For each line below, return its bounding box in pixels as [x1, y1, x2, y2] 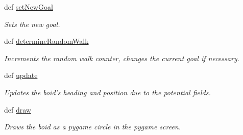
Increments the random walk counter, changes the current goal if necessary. [4, 52, 239, 63]
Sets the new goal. [4, 18, 60, 29]
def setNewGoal [4, 2, 53, 12]
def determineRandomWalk [4, 36, 89, 46]
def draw [4, 104, 31, 115]
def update [4, 70, 38, 80]
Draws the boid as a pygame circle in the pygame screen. [4, 121, 181, 132]
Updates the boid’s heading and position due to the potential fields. [4, 87, 211, 97]
